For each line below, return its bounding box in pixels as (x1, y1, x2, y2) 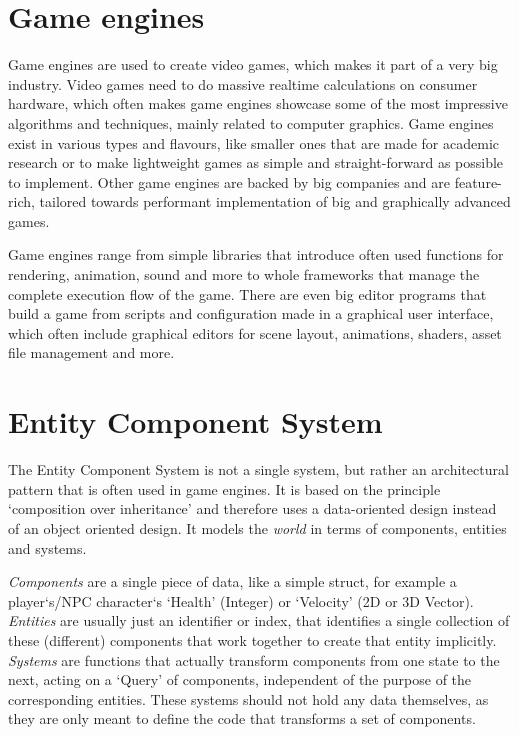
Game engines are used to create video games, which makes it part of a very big (8, 54, 498, 75)
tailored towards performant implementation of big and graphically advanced (39, 191, 511, 212)
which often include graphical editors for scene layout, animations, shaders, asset (8, 322, 502, 343)
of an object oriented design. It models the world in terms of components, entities (8, 517, 507, 538)
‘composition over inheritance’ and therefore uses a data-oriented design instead (8, 498, 497, 519)
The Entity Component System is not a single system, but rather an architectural (8, 459, 509, 480)
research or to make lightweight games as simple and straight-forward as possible (8, 152, 504, 173)
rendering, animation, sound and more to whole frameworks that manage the (8, 264, 480, 285)
